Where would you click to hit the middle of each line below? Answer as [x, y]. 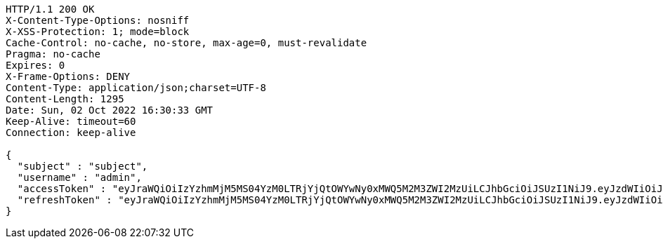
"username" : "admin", [79, 177]
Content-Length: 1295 [65, 99]
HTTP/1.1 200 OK [50, 9]
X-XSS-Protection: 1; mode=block [98, 32]
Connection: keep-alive [71, 133]
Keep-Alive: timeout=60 [71, 121]
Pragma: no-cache [53, 54]
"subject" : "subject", [83, 166]
